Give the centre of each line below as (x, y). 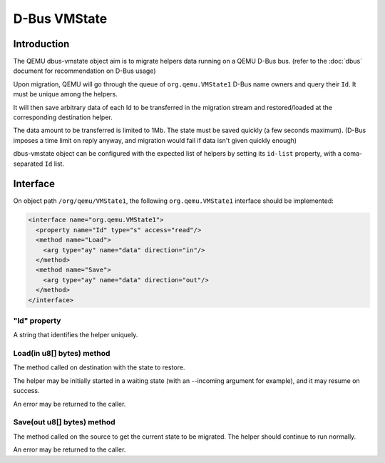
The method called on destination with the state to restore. (99, 367)
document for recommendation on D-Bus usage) (84, 71)
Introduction (41, 44)
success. (26, 391)
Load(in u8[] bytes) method (62, 354)
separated (28, 164)
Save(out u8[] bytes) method (64, 422)
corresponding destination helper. (63, 117)
